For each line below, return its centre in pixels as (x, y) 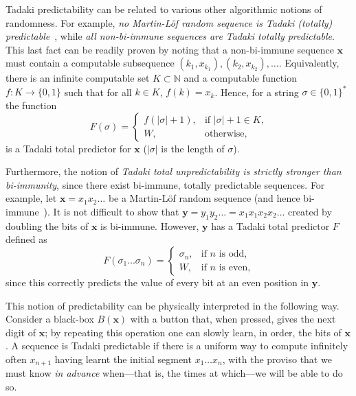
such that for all (98, 92)
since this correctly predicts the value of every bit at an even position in (157, 282)
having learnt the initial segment (123, 359)
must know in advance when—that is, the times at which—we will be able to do (174, 373)
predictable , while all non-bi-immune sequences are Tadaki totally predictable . (170, 36)
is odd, (233, 254)
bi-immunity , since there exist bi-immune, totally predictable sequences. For (165, 184)
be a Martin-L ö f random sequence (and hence (204, 198)
